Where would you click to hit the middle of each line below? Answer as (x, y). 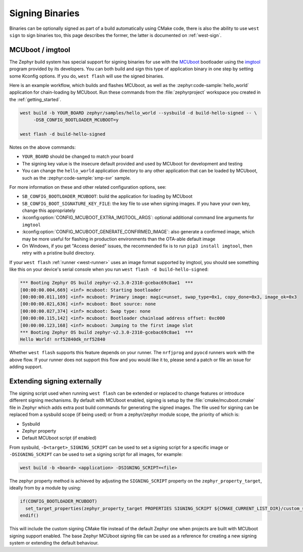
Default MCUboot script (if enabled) (59, 438)
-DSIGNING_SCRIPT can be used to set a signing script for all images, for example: (96, 454)
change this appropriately (49, 210)
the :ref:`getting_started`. (35, 99)
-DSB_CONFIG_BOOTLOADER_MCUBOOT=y (76, 120)
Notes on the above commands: (42, 147)
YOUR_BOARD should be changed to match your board (78, 156)
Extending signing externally (56, 381)
